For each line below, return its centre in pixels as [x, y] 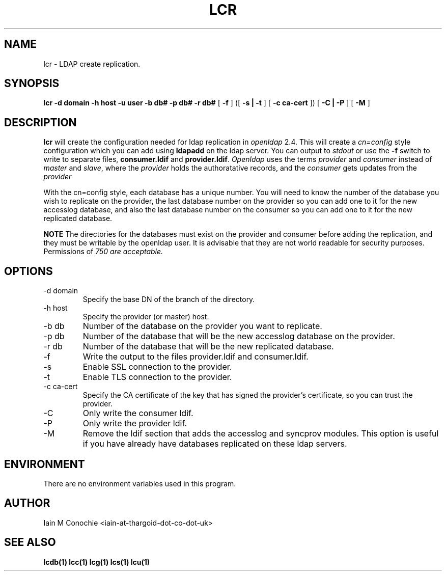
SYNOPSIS [32, 84]
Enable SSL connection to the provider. [157, 367]
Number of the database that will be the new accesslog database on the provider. [239, 336]
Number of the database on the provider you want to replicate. [202, 326]
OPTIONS [29, 271]
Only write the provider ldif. [135, 423]
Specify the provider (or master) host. [146, 317]
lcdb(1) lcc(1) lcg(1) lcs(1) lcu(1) [97, 562]
